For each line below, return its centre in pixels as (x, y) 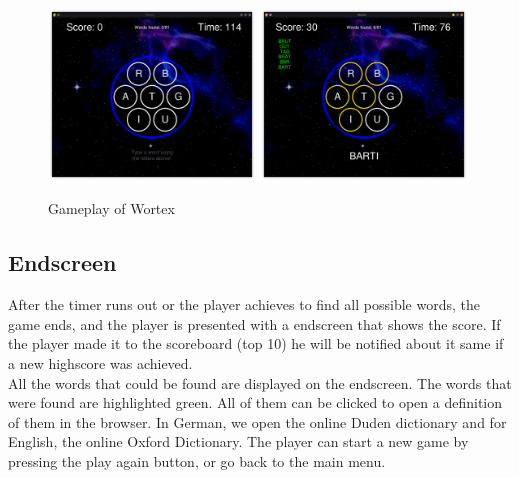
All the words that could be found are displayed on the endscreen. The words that (260, 382)
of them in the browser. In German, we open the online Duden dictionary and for (257, 421)
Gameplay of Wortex (111, 208)
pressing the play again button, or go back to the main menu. (197, 460)
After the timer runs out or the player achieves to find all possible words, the (244, 304)
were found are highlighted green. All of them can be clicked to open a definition (255, 402)
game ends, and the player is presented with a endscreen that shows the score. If (254, 323)
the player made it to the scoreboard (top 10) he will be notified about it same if (256, 343)
